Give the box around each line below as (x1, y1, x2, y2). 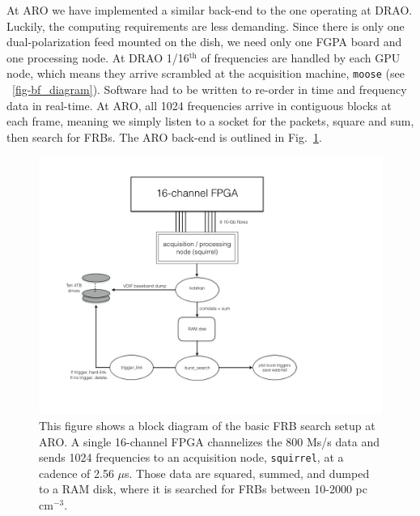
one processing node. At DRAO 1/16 (6, 49, 189, 66)
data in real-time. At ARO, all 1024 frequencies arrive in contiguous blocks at (6, 96, 392, 113)
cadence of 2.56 (39, 464, 114, 481)
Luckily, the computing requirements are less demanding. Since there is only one (6, 17, 405, 34)
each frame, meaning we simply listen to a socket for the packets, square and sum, (6, 113, 414, 130)
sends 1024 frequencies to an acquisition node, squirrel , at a (39, 449, 344, 466)
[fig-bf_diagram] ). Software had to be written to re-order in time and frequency (12, 81, 407, 98)
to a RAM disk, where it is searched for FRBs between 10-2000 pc (39, 480, 367, 497)
